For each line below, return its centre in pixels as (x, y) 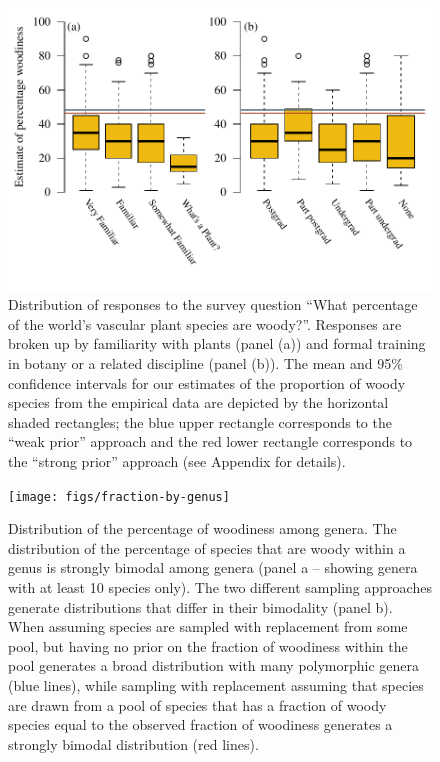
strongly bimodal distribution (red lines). (133, 743)
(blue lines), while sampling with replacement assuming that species (216, 685)
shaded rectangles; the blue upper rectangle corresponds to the (200, 421)
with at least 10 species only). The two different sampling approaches (220, 587)
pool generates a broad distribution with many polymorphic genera (214, 665)
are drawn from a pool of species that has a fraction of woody (197, 704)
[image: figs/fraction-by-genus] (119, 496)
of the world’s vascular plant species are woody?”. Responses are (205, 323)
